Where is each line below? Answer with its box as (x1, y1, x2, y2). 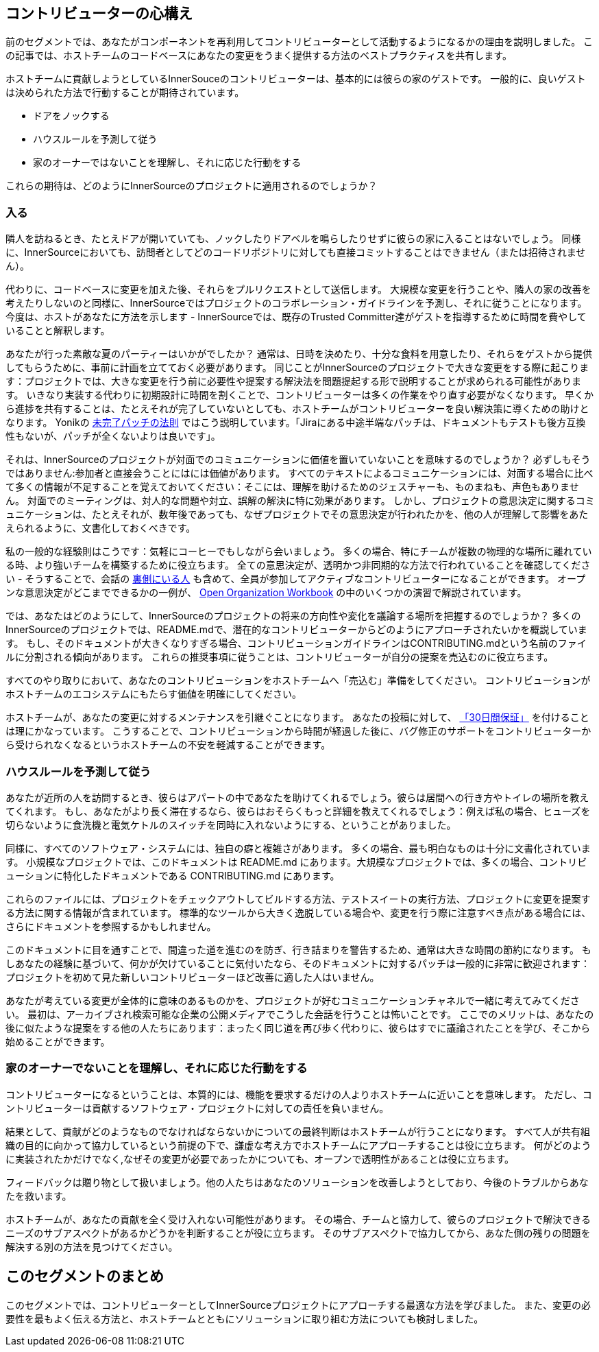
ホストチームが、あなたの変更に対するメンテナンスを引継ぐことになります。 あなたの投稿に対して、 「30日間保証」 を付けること (5, 711, 589, 724)
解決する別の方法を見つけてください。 (5, 1240, 178, 1253)
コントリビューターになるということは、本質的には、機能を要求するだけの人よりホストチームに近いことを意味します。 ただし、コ (5, 1088, 592, 1100)
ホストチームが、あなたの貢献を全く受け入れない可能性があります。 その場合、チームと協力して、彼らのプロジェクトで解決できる (5, 1213, 591, 1225)
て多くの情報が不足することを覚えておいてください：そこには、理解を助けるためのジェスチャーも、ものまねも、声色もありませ (5, 481, 579, 493)
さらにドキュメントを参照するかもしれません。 (5, 920, 217, 932)
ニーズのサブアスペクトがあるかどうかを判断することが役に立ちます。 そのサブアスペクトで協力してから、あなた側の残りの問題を (5, 1226, 591, 1239)
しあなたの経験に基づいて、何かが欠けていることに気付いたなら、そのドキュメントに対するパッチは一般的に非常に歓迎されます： (5, 957, 590, 969)
